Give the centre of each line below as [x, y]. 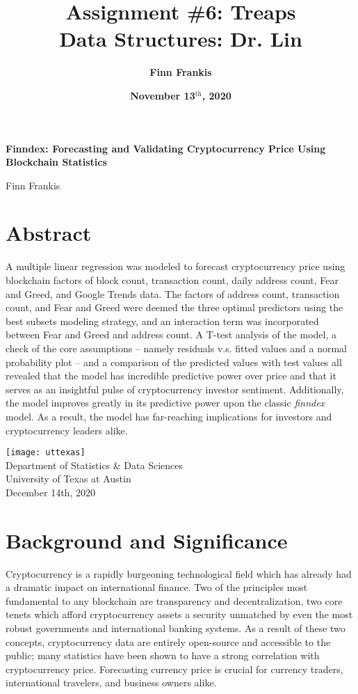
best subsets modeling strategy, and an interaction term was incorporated [162, 321]
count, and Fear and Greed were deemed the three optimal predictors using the [174, 307]
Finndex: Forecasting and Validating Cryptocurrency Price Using [166, 148]
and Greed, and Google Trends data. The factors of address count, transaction [173, 293]
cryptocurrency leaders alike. [67, 430]
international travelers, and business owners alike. [111, 683]
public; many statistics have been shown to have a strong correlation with [163, 655]
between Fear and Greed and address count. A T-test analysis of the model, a [171, 334]
